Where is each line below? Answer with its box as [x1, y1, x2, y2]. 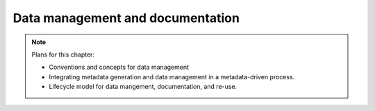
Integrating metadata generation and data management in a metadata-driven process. [49, 72, 295, 81]
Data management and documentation [12, 10, 240, 26]
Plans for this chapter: [31, 50, 95, 59]
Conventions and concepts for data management [49, 63, 190, 72]
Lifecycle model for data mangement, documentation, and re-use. [49, 83, 237, 91]
